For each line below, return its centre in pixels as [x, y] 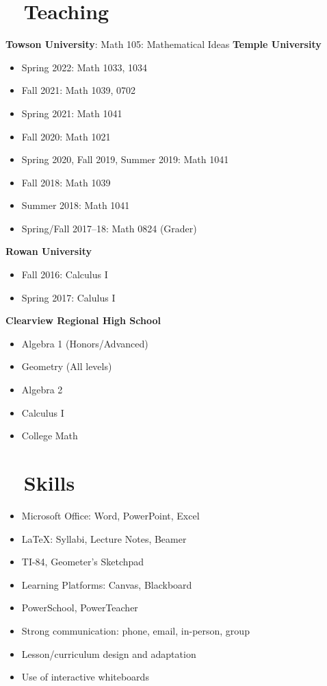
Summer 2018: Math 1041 [76, 205]
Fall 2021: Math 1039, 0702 [79, 90]
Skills [49, 482]
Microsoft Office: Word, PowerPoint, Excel [110, 515]
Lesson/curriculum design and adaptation [109, 653]
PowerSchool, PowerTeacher [80, 608]
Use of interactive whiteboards [85, 677]
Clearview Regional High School [83, 320]
